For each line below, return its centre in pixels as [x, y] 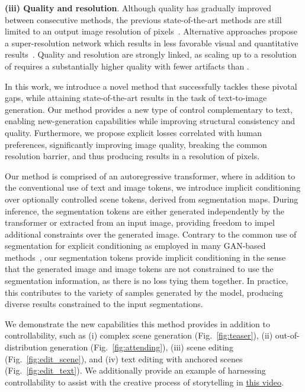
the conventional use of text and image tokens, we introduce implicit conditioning [153, 187]
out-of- [287, 335]
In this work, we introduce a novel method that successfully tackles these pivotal [151, 86]
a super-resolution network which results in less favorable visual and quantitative [152, 42]
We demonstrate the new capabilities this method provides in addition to [138, 323]
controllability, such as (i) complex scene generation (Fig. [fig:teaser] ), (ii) [139, 335]
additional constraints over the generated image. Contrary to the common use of [151, 234]
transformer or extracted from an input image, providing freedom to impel [140, 222]
